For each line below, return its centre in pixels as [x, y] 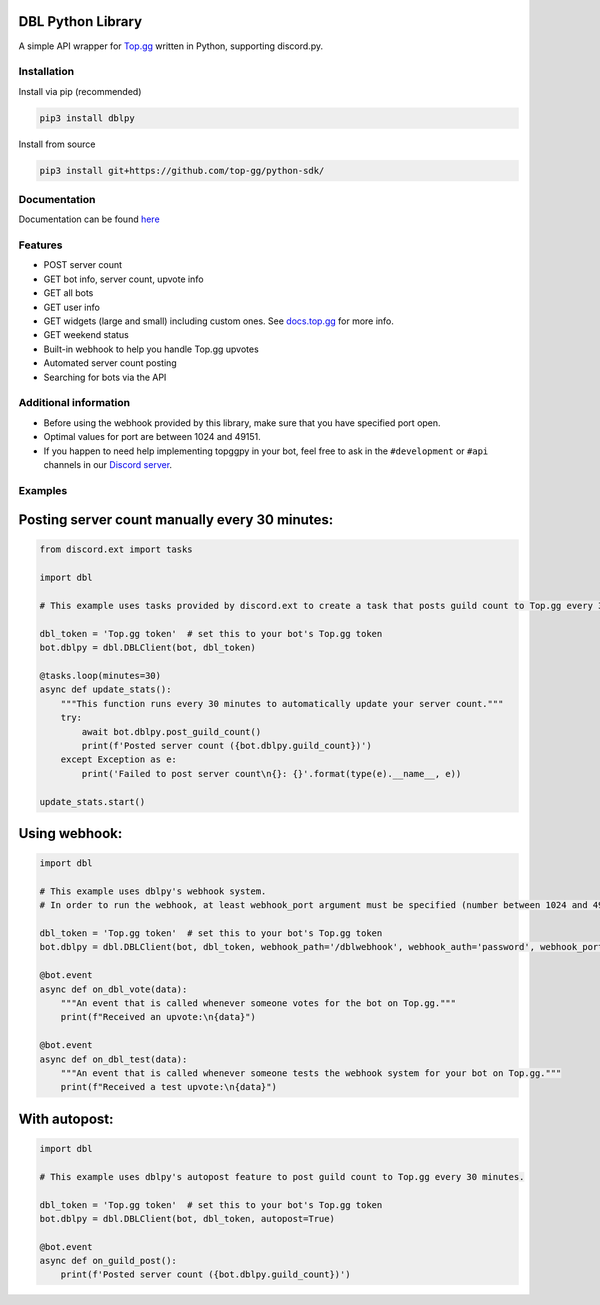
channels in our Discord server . [108, 464]
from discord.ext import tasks [116, 549]
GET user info [71, 307]
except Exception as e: [118, 759]
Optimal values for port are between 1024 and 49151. [152, 437]
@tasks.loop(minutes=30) [100, 675]
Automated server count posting [110, 363]
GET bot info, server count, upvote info [123, 279]
